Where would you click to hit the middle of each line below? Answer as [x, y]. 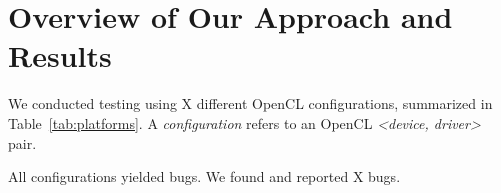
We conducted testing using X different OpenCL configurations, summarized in [250, 103]
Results [60, 55]
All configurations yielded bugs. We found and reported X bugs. [204, 176]
